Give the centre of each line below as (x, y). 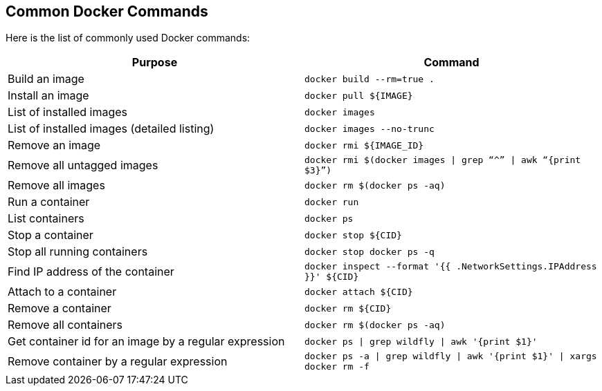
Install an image (48, 96)
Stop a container (51, 235)
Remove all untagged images (83, 165)
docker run (332, 202)
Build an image (46, 79)
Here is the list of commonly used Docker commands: (128, 38)
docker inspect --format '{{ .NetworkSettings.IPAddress (451, 267)
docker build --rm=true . (370, 79)
